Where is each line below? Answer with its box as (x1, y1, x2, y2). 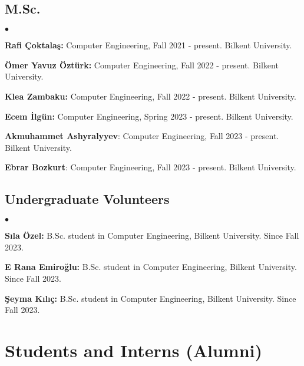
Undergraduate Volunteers (5, 190, 170, 208)
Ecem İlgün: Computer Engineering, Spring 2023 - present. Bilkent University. (5, 110, 293, 122)
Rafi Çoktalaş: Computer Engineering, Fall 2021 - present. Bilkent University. (5, 39, 292, 51)
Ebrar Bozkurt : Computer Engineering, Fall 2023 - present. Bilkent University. (5, 161, 296, 173)
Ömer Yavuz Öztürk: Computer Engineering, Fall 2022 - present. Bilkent (5, 58, 279, 71)
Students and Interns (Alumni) (5, 338, 262, 362)
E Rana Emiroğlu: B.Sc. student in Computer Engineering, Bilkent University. (5, 261, 297, 273)
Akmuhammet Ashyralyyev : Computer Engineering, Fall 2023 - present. (5, 130, 279, 142)
